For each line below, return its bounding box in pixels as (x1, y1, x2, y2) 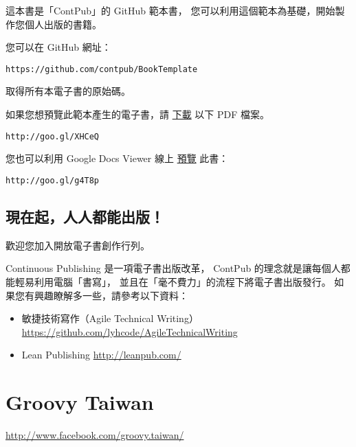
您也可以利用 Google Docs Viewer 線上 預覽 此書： (5, 151, 229, 165)
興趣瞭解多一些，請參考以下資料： (34, 288, 188, 302)
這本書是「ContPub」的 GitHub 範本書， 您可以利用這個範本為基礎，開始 (5, 3, 335, 17)
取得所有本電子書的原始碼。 (5, 84, 131, 98)
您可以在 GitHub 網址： (5, 40, 111, 54)
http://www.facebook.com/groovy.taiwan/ (5, 428, 184, 442)
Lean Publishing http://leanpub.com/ (21, 347, 181, 362)
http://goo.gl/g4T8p (5, 175, 100, 185)
